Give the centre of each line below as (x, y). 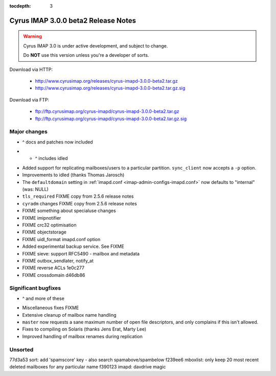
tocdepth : (20, 6)
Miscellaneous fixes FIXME (51, 308)
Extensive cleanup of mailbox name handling (70, 315)
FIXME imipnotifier (42, 218)
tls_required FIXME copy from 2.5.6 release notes (78, 196)
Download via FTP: (29, 100)
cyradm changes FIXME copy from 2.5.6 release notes (80, 203)
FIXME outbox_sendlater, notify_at (58, 261)
